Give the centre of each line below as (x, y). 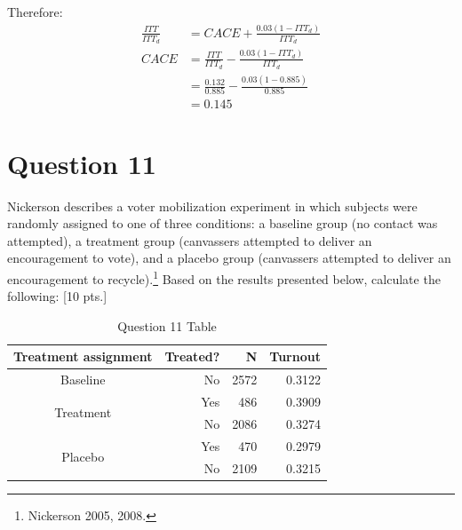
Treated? (192, 356)
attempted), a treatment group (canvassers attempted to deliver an (190, 240)
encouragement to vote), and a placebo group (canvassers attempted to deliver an (229, 258)
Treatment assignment (83, 356)
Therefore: (35, 12)
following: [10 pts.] (57, 296)
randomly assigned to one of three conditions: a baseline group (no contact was (223, 223)
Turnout (295, 356)
